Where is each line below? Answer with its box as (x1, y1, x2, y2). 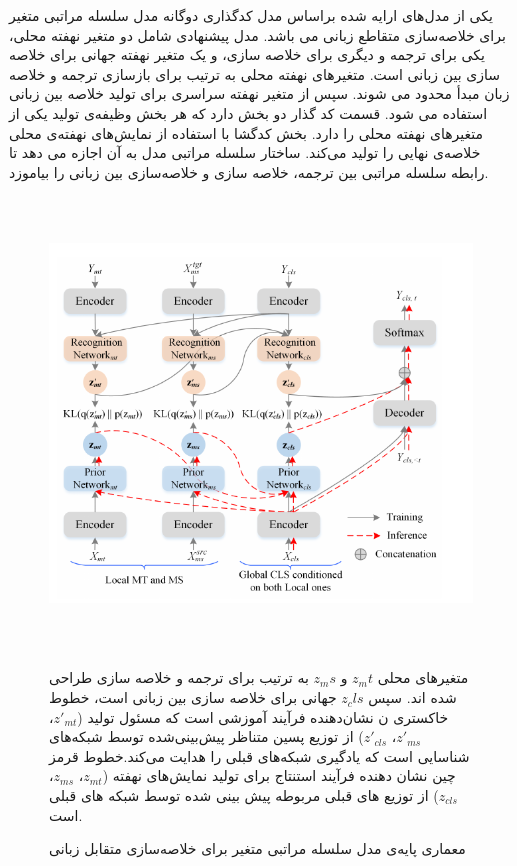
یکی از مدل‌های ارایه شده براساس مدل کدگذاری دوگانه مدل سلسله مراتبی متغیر (9, 5, 493, 25)
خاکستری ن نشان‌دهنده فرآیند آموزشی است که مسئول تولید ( (77, 706, 449, 727)
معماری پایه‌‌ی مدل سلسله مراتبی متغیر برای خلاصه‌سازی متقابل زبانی (49, 838, 466, 859)
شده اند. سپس (368, 687, 457, 708)
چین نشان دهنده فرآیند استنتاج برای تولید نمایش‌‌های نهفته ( (102, 765, 456, 786)
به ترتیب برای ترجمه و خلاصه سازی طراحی (49, 667, 309, 688)
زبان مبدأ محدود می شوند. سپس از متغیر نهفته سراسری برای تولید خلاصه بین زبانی (9, 83, 510, 104)
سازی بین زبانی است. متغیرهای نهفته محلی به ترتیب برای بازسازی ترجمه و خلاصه (9, 63, 500, 84)
